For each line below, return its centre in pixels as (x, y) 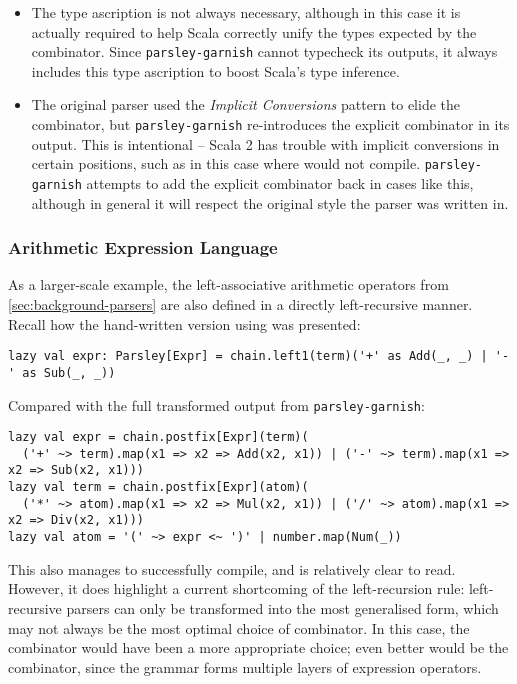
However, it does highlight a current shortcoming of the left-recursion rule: (236, 588)
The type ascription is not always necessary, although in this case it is (246, 12)
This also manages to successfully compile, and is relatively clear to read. (232, 568)
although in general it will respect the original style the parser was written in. (270, 202)
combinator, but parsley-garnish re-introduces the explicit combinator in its (270, 124)
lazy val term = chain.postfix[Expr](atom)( (158, 487)
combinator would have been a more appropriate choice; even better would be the (258, 647)
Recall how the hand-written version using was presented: (184, 323)
